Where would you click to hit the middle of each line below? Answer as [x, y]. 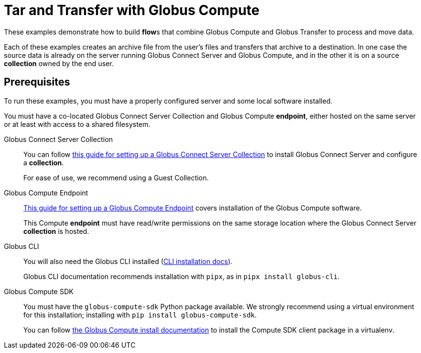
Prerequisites [37, 82]
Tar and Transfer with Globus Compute [132, 10]
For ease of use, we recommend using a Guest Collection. [116, 177]
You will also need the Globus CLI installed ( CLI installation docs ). [128, 261]
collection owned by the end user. [59, 63]
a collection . [44, 162]
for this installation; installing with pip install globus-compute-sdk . [140, 315]
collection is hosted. [56, 231]
